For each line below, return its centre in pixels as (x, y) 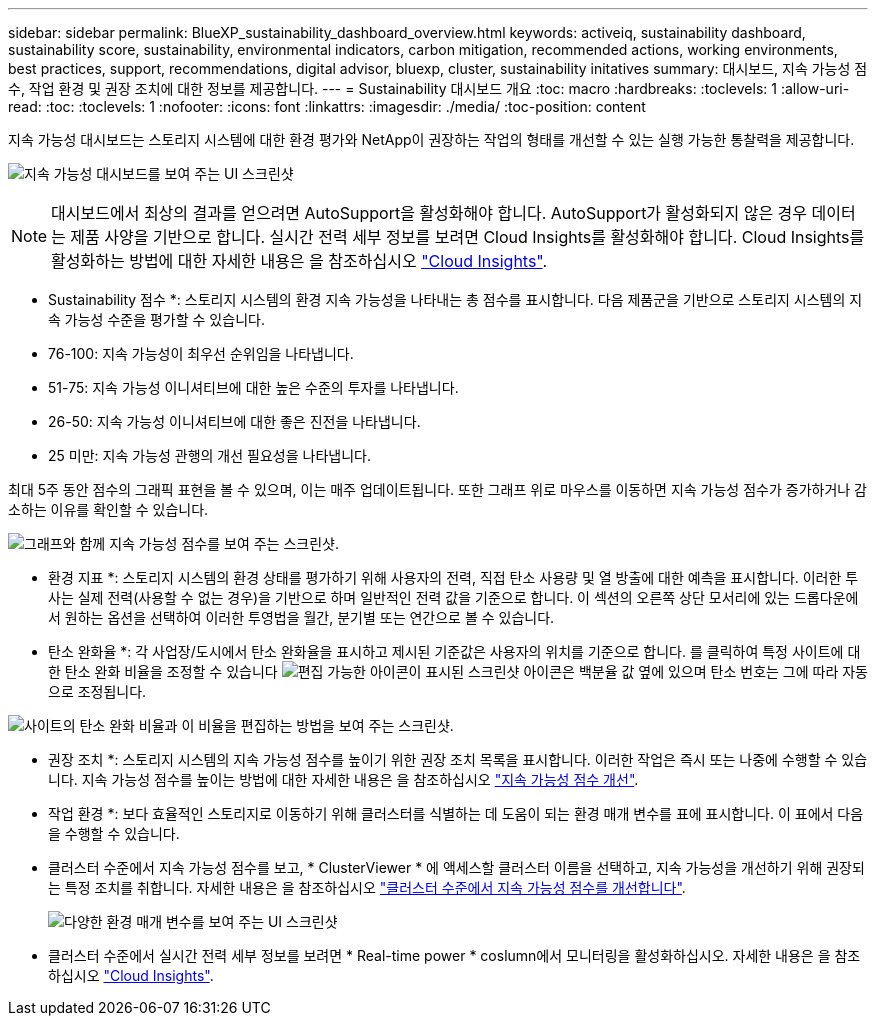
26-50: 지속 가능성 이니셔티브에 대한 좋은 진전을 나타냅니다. (234, 421)
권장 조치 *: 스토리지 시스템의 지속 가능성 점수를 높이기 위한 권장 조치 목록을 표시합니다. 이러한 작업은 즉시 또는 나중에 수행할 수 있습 (458, 759)
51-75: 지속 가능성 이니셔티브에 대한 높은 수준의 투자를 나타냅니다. (253, 387)
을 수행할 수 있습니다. (114, 833)
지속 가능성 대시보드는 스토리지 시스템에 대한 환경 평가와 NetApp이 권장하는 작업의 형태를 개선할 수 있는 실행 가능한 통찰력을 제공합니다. (431, 139)
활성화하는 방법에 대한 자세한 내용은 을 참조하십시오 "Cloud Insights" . (299, 261)
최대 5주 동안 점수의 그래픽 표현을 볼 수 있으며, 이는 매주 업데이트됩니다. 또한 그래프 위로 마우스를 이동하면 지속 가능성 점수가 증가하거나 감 (437, 489)
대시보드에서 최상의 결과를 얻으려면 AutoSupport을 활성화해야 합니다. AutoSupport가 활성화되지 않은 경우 (429, 213)
